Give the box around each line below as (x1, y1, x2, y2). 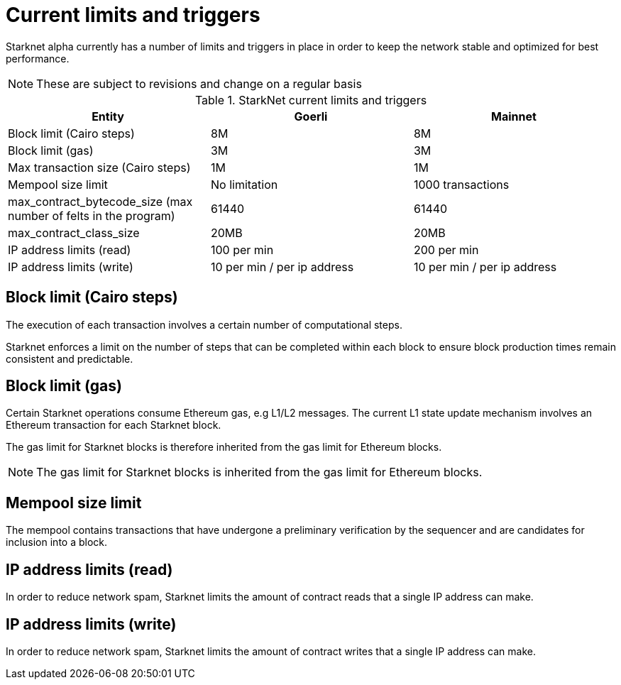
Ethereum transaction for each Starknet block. (6, 419, 221, 432)
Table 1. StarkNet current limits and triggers (194, 92, 427, 107)
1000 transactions (413, 177, 510, 192)
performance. (6, 52, 70, 65)
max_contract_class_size (8, 225, 140, 240)
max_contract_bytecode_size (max (8, 194, 193, 209)
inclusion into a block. (6, 536, 108, 549)
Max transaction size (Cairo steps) (8, 160, 191, 175)
